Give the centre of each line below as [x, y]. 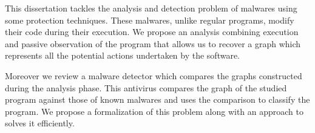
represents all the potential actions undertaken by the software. [123, 55]
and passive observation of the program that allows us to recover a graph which [153, 43]
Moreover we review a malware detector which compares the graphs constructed [154, 75]
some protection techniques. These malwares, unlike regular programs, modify [150, 20]
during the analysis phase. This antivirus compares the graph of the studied [146, 87]
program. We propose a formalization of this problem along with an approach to [154, 111]
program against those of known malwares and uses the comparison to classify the [157, 99]
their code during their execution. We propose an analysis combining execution [152, 32]
